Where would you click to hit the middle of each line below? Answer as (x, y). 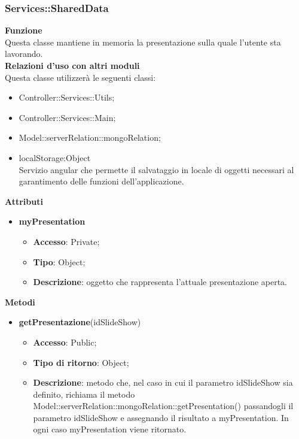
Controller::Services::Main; (67, 117)
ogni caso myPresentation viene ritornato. (110, 429)
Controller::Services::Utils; (67, 97)
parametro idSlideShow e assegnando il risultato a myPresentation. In (161, 417)
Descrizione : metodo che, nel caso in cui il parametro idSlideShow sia (163, 382)
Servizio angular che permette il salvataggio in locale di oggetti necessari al (156, 169)
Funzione (24, 30)
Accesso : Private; (66, 241)
